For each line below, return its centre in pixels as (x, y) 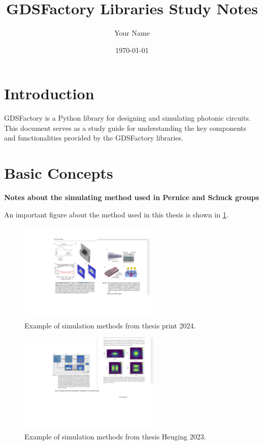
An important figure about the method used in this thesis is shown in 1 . (116, 214)
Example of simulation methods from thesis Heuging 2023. (115, 436)
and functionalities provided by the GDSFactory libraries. (94, 138)
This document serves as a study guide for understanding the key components (125, 128)
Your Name (132, 33)
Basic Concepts (59, 173)
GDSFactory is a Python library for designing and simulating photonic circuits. (127, 118)
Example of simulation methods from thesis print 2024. (110, 325)
